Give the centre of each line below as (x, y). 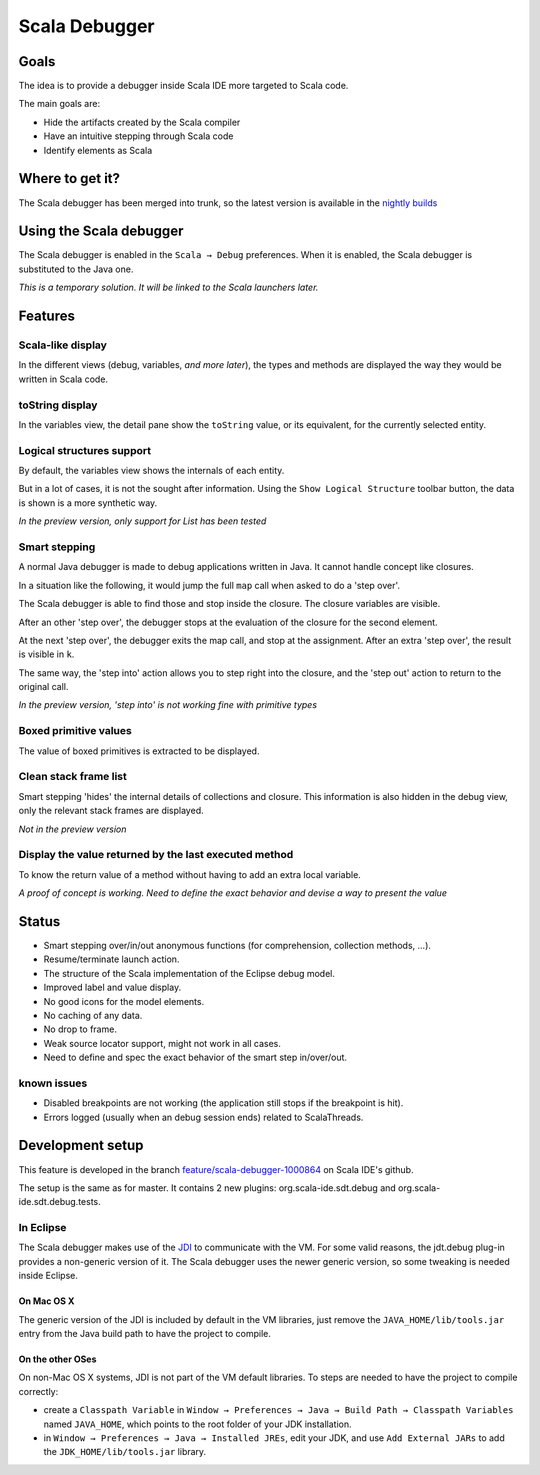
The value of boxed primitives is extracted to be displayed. (139, 751)
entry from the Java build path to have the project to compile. (145, 1334)
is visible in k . (46, 654)
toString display (58, 405)
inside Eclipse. (48, 1276)
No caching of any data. (93, 1015)
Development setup (81, 1145)
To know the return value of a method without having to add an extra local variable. (190, 874)
